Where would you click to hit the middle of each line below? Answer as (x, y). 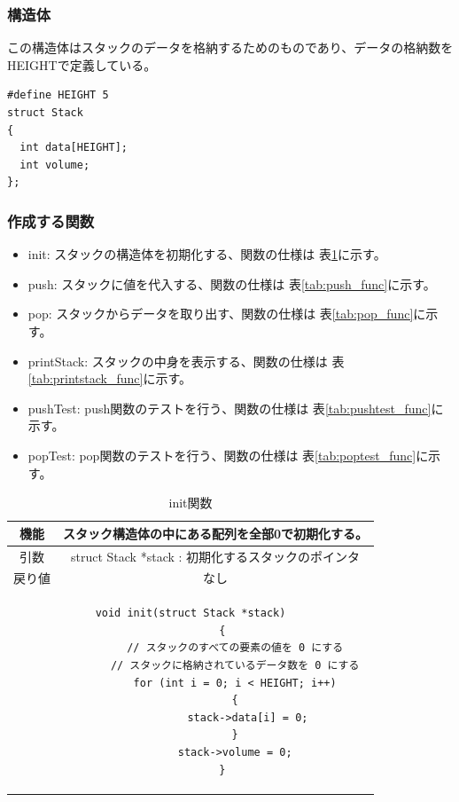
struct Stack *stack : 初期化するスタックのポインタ (216, 556)
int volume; (55, 165)
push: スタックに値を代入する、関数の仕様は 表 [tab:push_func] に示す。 (232, 283)
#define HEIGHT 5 (58, 95)
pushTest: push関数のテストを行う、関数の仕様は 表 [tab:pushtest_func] (229, 408)
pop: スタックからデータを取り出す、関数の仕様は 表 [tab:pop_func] (221, 314)
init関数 (191, 503)
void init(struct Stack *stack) (191, 613)
